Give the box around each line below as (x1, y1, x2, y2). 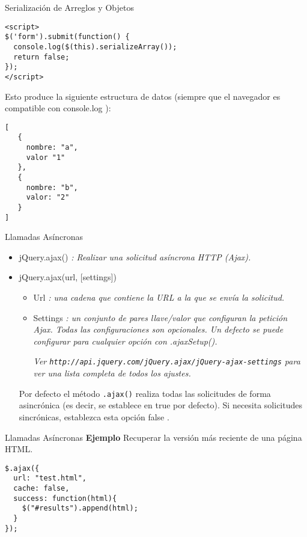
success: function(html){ (13, 494, 117, 503)
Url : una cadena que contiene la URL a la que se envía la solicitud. (33, 291, 285, 304)
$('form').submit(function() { (5, 32, 130, 41)
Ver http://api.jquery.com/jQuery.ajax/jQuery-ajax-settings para (33, 355, 300, 367)
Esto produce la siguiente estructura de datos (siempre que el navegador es (5, 90, 281, 102)
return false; (13, 52, 70, 61)
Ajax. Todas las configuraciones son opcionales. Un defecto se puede (33, 323, 284, 336)
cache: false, (13, 484, 70, 493)
